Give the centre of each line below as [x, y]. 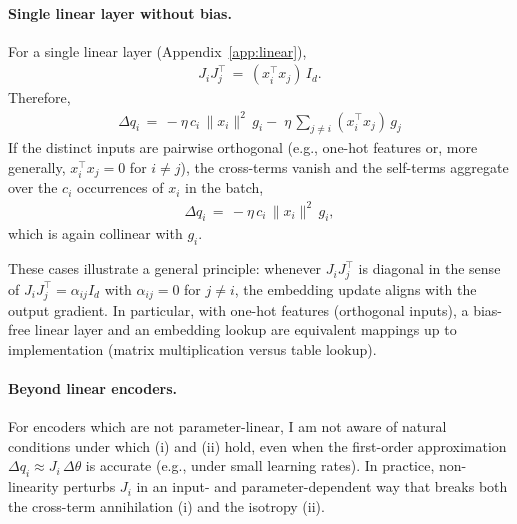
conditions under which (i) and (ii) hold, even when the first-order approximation [257, 445]
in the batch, [224, 187]
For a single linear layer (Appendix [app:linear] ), [157, 50]
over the [33, 187]
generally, [37, 166]
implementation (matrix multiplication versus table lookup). [192, 348]
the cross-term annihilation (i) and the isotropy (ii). [166, 505]
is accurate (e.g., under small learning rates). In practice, [260, 465]
